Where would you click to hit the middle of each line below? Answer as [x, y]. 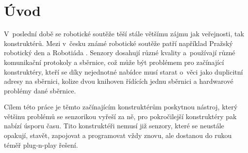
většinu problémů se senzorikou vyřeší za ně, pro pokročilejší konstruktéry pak [120, 116]
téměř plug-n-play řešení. [41, 145]
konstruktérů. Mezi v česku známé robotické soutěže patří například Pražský [118, 43]
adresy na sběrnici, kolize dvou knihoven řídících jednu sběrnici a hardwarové [119, 81]
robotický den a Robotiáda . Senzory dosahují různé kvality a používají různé [120, 53]
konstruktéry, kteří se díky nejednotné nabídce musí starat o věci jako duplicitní [124, 71]
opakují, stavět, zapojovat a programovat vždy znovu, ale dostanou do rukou [118, 135]
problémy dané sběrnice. [40, 90]
